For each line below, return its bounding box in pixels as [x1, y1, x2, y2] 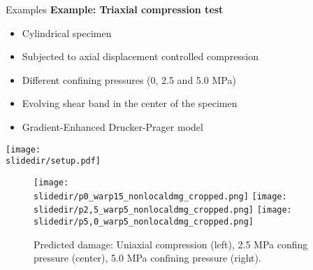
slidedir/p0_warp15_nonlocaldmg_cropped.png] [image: [34, 191, 287, 201]
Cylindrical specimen [22, 25, 112, 40]
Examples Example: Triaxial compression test [6, 2, 224, 16]
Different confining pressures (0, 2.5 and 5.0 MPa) [22, 72, 236, 87]
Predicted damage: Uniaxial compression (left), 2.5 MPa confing [34, 236, 308, 251]
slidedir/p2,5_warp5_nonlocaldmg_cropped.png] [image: [34, 205, 292, 215]
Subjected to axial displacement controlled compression [22, 49, 259, 64]
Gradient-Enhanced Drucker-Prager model [22, 119, 203, 134]
